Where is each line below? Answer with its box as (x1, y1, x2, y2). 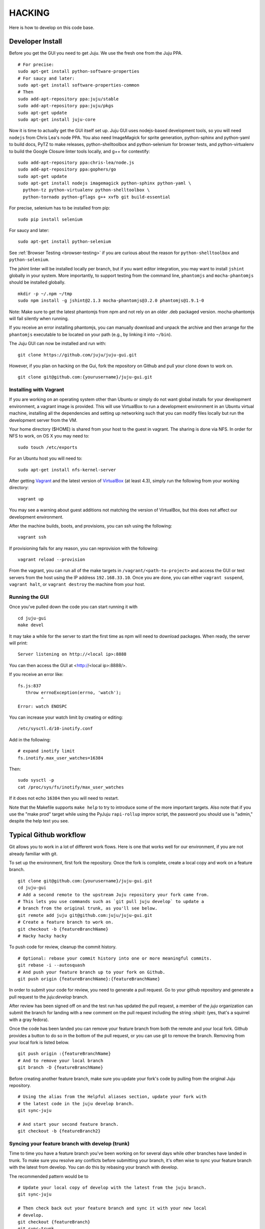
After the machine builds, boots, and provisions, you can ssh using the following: (9, 523, 172, 528)
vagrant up (18, 496, 44, 501)
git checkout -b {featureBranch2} (18, 1128, 101, 1134)
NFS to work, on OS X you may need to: (9, 433, 89, 439)
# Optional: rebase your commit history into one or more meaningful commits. (18, 955, 212, 961)
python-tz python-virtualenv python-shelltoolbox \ (23, 187, 150, 193)
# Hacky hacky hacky (18, 933, 67, 938)
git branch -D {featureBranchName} (18, 1065, 104, 1070)
